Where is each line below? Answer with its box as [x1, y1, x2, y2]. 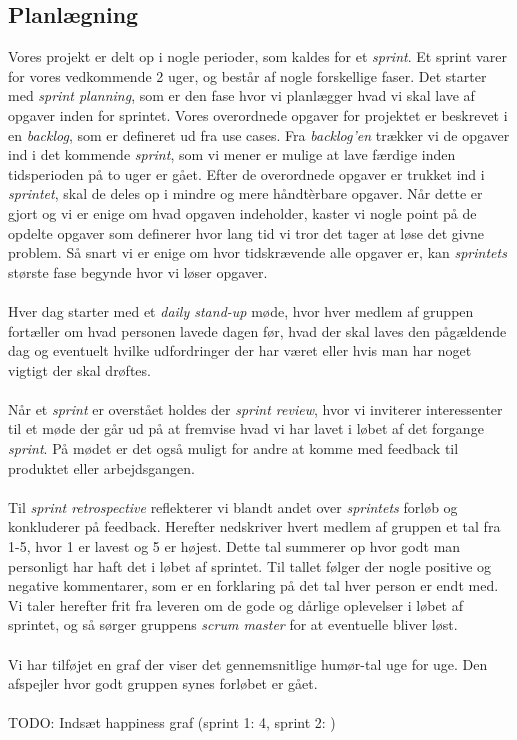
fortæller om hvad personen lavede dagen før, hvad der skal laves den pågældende [8, 320, 507, 341]
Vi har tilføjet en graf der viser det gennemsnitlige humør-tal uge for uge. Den [8, 653, 488, 674]
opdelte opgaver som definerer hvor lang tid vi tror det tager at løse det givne [8, 222, 485, 243]
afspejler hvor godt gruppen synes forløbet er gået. [8, 673, 318, 694]
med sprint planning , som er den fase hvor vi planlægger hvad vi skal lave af [8, 85, 475, 106]
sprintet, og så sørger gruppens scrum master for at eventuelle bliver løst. [8, 614, 458, 635]
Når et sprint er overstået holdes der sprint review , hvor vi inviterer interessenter [8, 398, 503, 419]
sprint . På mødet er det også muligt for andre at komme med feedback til [8, 438, 459, 459]
